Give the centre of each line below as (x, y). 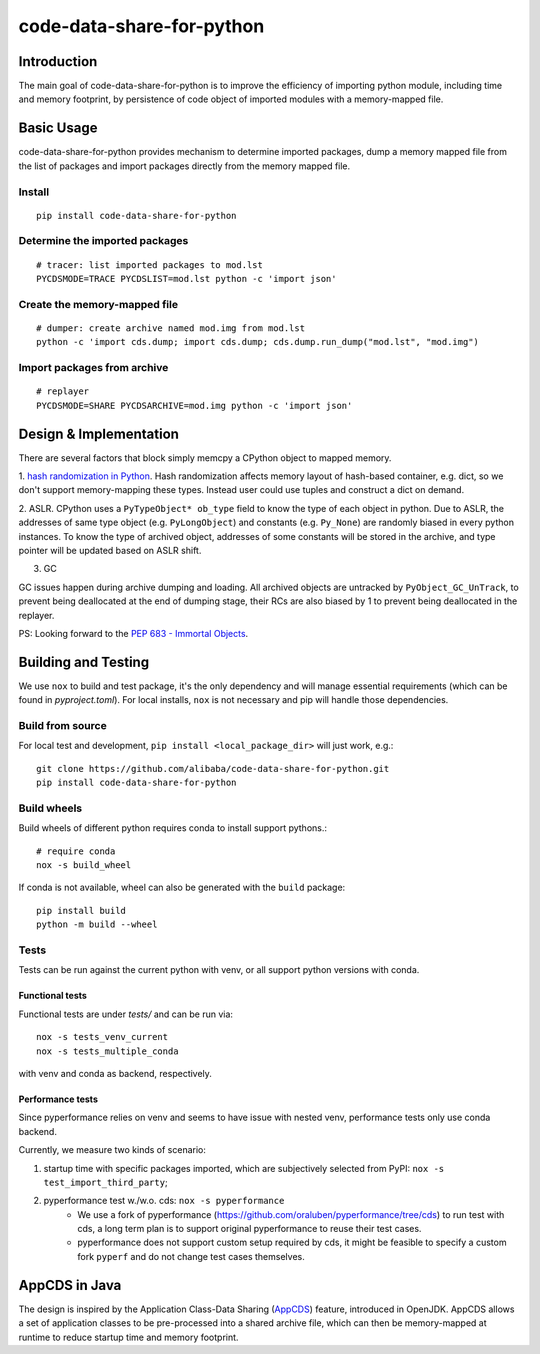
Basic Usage (58, 128)
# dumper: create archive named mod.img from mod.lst (170, 328)
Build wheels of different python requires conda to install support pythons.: (173, 828)
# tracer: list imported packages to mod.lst (150, 264)
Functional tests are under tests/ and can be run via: (126, 1014)
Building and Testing (84, 661)
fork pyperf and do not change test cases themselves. (191, 1256)
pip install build (81, 910)
